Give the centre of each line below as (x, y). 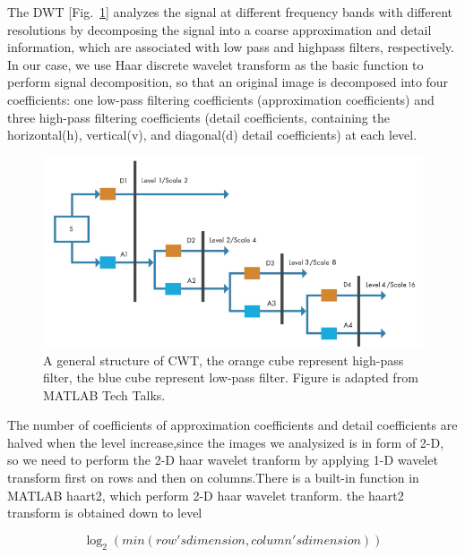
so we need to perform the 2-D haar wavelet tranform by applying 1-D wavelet (223, 460)
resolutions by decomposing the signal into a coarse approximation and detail (220, 29)
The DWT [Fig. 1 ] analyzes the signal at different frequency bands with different (230, 12)
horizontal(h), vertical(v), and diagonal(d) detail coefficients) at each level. (212, 135)
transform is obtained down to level (105, 513)
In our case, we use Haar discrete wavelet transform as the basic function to (215, 64)
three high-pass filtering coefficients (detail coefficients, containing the (198, 117)
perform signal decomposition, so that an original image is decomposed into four (228, 82)
